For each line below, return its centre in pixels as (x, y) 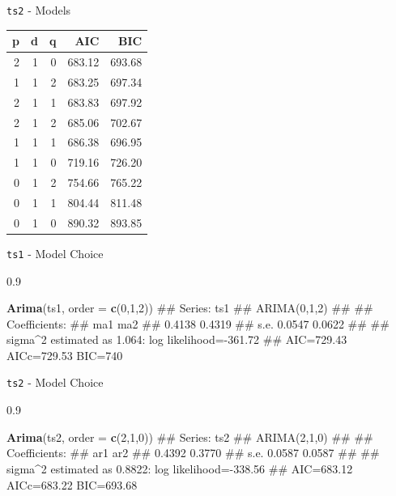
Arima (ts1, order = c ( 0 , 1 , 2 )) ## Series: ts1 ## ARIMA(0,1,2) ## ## (190, 308)
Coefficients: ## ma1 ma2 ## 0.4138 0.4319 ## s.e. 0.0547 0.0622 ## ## (198, 323)
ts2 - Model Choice (55, 382)
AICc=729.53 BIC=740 (65, 355)
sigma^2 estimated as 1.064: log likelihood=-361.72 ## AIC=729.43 (177, 339)
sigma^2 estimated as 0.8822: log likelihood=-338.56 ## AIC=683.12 (180, 468)
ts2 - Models (39, 10)
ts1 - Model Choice (55, 253)
